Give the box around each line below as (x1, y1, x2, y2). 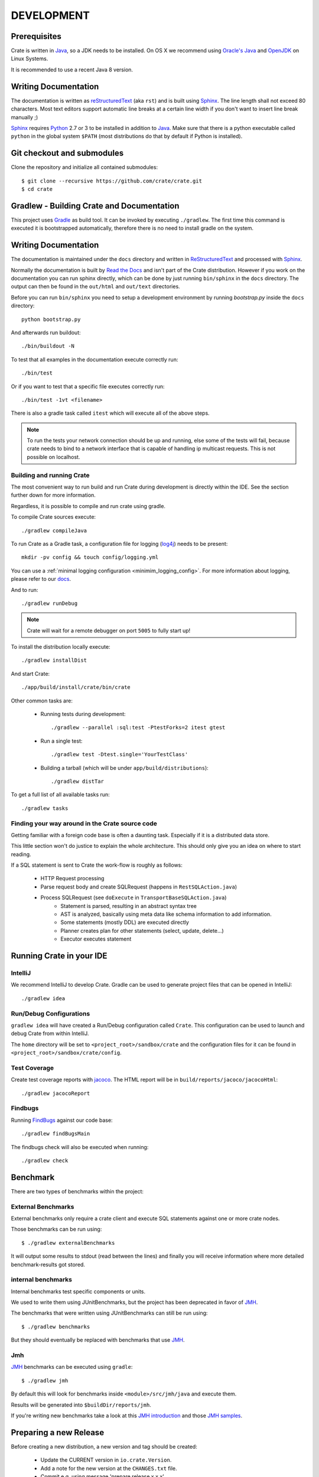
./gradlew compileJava (21, 527, 87, 534)
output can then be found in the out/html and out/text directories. (11, 283, 180, 290)
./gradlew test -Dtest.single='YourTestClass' (51, 751, 188, 758)
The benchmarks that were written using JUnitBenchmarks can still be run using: (11, 1309, 208, 1317)
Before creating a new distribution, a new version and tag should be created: (11, 1443, 197, 1450)
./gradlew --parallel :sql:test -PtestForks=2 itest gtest (51, 724, 226, 731)
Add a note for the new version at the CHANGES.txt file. (40, 1465, 177, 1472)
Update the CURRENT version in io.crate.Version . (40, 1456, 172, 1463)
